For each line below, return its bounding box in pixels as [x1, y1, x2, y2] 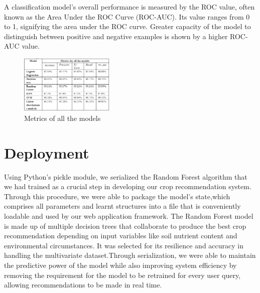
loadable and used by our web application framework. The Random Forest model [4, 210, 253, 221]
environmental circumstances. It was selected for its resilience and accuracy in [4, 240, 243, 250]
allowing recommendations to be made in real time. [4, 279, 162, 290]
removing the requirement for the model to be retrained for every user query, [4, 269, 241, 280]
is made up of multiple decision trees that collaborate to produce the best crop [4, 220, 246, 231]
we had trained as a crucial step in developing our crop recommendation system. [4, 181, 251, 192]
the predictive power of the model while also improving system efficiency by [4, 259, 237, 270]
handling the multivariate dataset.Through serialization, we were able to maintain [4, 250, 256, 260]
